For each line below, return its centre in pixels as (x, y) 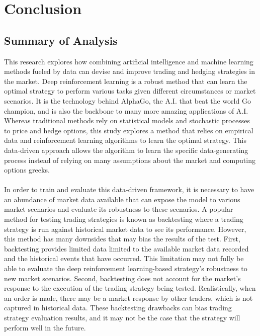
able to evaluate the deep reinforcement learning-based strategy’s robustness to (126, 268)
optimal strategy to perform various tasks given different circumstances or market (130, 91)
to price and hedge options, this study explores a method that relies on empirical (129, 130)
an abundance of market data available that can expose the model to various (122, 199)
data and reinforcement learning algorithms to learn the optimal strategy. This (125, 140)
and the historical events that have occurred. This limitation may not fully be (124, 258)
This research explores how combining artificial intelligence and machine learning (129, 61)
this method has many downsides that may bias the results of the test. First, (122, 239)
